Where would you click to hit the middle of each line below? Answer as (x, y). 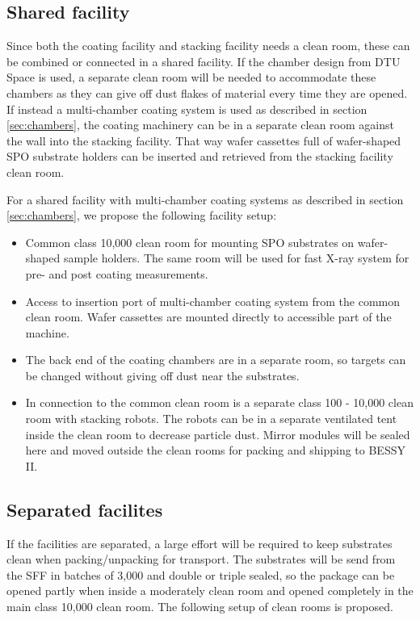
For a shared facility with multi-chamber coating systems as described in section (205, 199)
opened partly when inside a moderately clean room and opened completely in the (210, 591)
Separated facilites (85, 509)
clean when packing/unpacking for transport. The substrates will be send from (201, 559)
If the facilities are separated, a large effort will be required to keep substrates (199, 543)
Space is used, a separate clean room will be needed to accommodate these (191, 77)
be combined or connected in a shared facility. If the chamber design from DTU (204, 61)
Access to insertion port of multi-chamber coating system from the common (213, 301)
